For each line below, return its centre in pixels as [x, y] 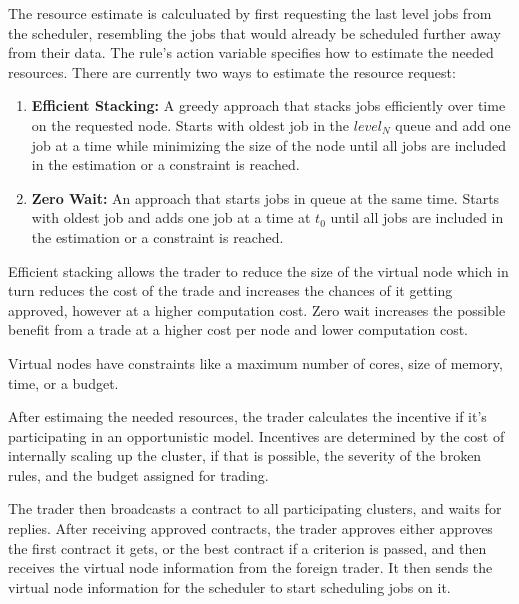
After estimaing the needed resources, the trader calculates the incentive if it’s [247, 416]
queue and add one [453, 124]
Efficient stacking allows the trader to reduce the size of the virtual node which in [258, 270]
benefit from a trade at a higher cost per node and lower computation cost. [238, 329]
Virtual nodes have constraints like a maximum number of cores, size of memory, [255, 362]
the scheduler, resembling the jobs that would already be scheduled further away [254, 32]
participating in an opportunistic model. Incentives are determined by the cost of [256, 435]
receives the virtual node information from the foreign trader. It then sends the [250, 567]
